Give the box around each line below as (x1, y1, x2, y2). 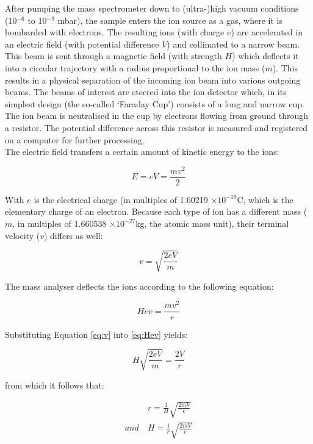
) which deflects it (232, 49, 299, 62)
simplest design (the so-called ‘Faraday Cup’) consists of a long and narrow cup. (5, 97, 304, 110)
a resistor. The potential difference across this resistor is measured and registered (5, 121, 308, 134)
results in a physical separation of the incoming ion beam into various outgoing (5, 73, 301, 86)
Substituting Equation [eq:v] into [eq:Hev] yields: (5, 328, 188, 340)
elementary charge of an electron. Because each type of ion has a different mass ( (5, 205, 308, 218)
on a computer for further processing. (5, 133, 145, 146)
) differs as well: (43, 229, 103, 242)
